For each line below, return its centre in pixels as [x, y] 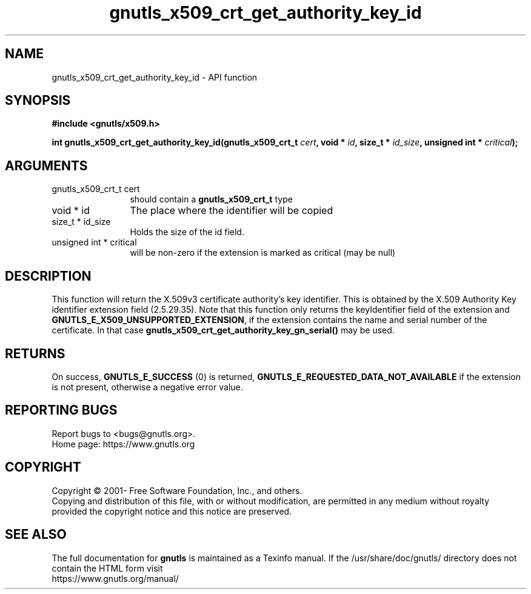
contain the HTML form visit [107, 568]
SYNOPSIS [38, 101]
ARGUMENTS [46, 165]
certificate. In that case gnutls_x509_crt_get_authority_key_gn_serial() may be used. [223, 330]
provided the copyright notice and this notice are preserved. [172, 511]
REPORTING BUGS [61, 410]
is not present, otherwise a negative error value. [147, 387]
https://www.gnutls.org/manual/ [115, 578]
